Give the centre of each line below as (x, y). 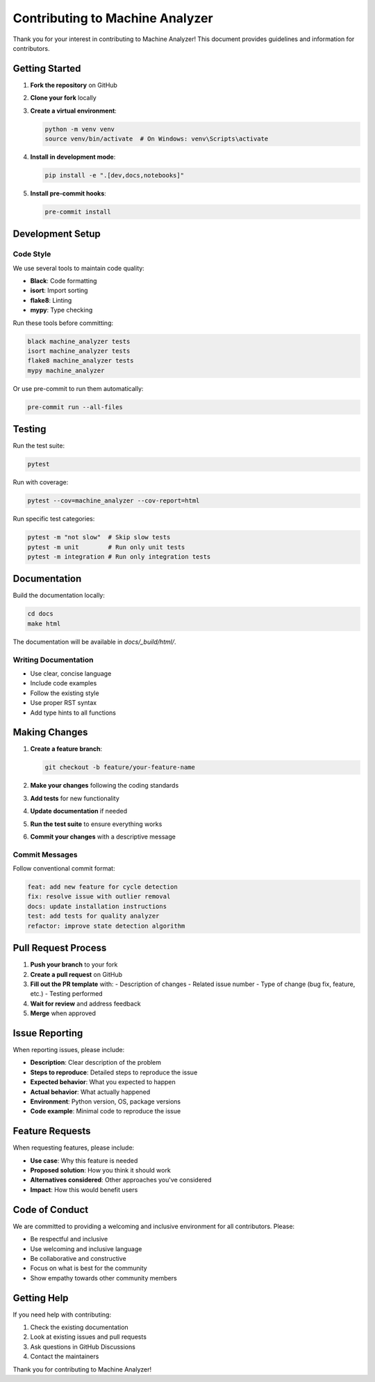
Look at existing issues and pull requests (89, 1337)
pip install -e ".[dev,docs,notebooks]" (114, 175)
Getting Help (41, 1298)
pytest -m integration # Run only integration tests (119, 556)
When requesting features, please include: (74, 1147)
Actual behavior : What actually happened (90, 1092)
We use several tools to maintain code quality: (79, 268)
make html (44, 624)
